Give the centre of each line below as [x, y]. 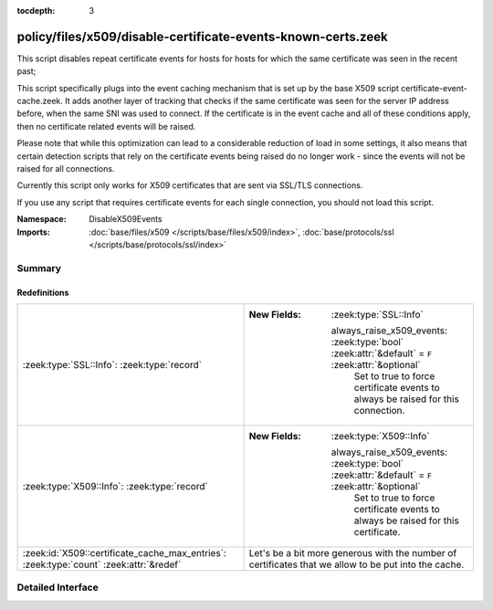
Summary [39, 268]
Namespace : [42, 219]
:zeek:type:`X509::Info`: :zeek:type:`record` [115, 486]
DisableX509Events [126, 219]
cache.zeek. [40, 101]
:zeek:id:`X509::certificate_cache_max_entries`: [125, 552]
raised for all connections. [66, 169]
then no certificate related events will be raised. [106, 126]
